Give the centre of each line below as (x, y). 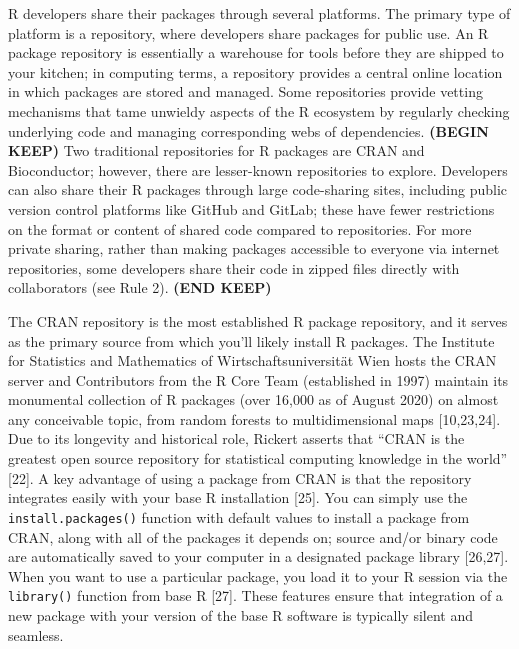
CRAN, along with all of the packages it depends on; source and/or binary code (253, 536)
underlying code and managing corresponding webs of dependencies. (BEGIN (248, 130)
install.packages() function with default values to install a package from (239, 516)
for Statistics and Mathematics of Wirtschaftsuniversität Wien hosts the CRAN (252, 360)
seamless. (36, 634)
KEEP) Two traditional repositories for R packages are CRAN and (216, 150)
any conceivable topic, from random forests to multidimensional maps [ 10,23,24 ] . (254, 418)
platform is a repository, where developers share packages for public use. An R (248, 32)
